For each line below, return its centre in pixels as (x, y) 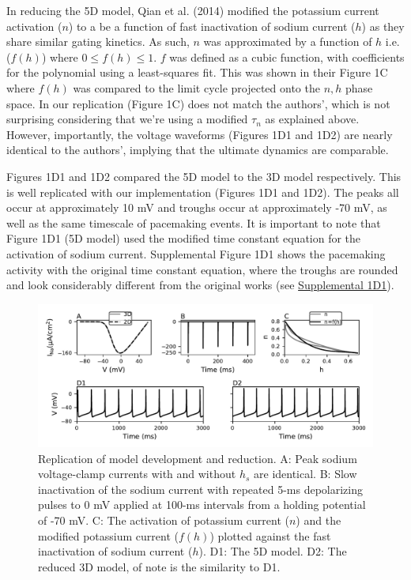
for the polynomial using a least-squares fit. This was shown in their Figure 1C (197, 72)
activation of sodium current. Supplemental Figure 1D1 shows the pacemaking (196, 253)
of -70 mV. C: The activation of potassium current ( (164, 520)
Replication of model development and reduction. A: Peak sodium (198, 458)
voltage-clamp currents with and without (137, 474)
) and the (319, 520)
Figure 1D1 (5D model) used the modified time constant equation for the (184, 238)
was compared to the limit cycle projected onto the (196, 87)
